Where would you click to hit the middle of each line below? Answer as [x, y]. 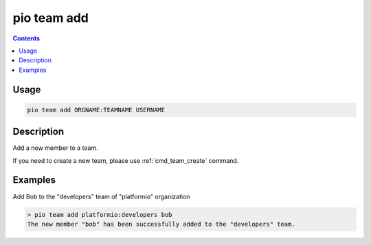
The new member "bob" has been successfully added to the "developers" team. [161, 224]
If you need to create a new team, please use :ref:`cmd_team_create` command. [126, 160]
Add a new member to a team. [56, 148]
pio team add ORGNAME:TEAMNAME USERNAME [96, 110]
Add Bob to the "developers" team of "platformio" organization [101, 196]
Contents [26, 38]
